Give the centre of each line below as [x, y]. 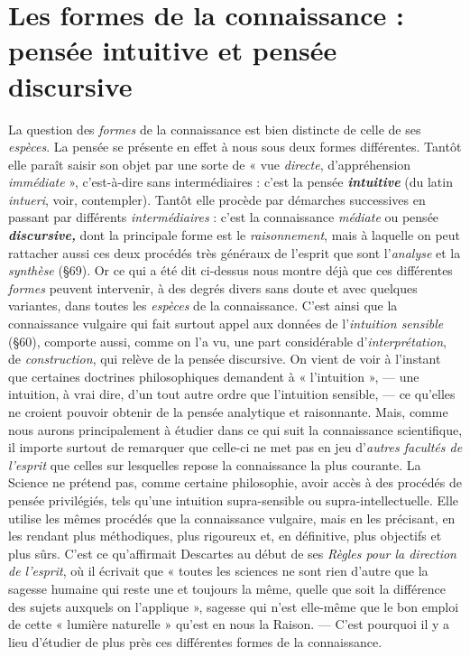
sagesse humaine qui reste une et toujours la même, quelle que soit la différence [227, 588]
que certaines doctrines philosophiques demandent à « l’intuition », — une [214, 376]
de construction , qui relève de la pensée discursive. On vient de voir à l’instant [225, 359]
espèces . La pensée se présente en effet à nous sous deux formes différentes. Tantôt [235, 147]
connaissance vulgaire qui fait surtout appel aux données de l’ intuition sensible [226, 324]
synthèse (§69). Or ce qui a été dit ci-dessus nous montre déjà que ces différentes [230, 270]
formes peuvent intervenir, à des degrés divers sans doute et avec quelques [213, 287]
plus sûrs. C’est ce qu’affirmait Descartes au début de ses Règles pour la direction [232, 553]
